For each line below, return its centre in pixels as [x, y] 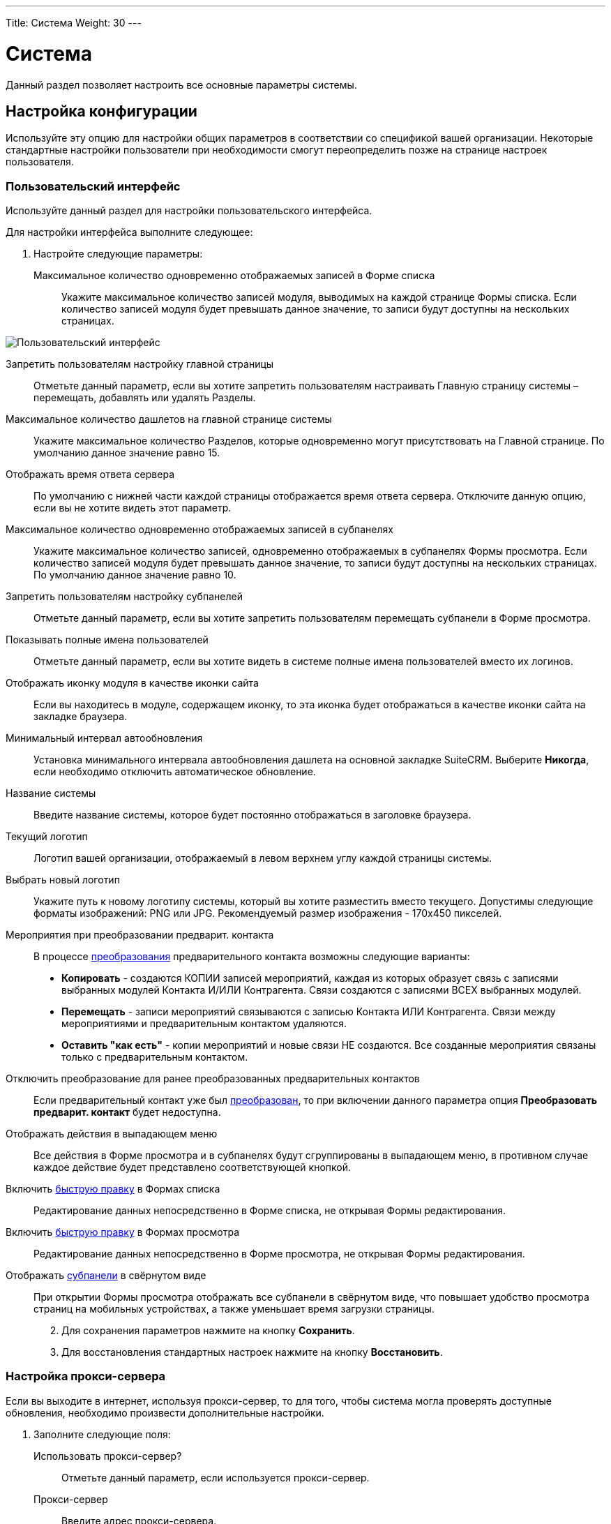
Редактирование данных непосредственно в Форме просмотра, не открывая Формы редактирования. [279, 1254]
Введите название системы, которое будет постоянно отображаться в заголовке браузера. [252, 815]
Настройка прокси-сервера [86, 1376]
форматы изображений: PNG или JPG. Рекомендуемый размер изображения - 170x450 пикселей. [268, 913]
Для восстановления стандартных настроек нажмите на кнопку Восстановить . [252, 1352]
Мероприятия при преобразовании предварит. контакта [140, 935]
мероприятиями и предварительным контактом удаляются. [204, 1024]
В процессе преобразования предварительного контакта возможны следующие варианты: [252, 957]
